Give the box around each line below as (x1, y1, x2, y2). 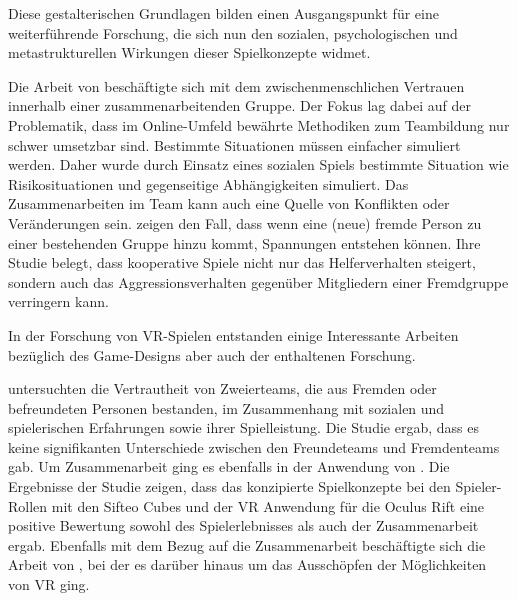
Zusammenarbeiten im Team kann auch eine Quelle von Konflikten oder (8, 193, 450, 214)
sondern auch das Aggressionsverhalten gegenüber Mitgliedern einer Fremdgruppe (8, 271, 509, 292)
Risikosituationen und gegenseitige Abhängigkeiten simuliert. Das (8, 173, 409, 194)
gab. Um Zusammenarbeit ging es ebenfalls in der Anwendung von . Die (8, 456, 450, 477)
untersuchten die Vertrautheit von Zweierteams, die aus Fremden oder (8, 378, 437, 399)
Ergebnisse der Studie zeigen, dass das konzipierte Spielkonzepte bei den (8, 476, 451, 497)
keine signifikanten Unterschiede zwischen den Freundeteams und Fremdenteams (8, 436, 500, 457)
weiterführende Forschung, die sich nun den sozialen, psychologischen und (8, 22, 458, 43)
